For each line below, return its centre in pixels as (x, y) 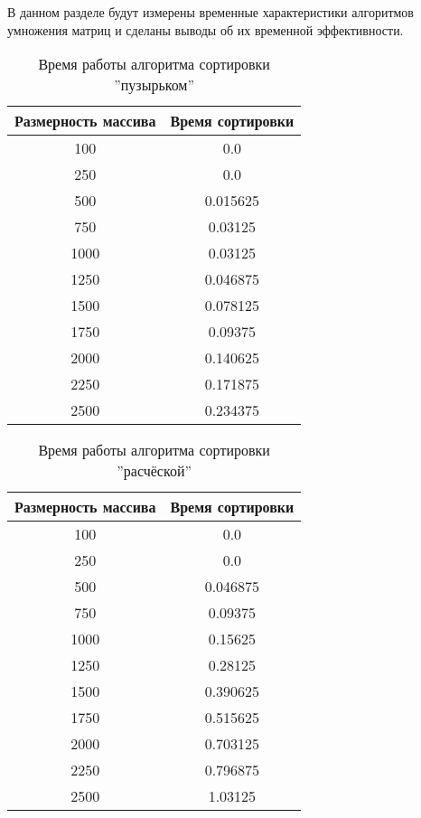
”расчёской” (154, 471)
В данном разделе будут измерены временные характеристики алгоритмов (210, 12)
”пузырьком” (154, 85)
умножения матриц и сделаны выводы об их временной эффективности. (206, 29)
